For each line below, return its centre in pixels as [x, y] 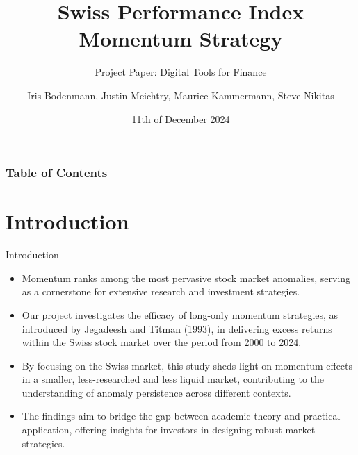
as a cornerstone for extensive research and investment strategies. [161, 291]
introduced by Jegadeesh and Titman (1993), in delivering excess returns [177, 328]
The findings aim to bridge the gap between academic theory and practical [181, 416]
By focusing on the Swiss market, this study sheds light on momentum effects [187, 365]
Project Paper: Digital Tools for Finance [181, 72]
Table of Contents [57, 173]
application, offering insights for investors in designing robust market [169, 430]
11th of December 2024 [181, 118]
